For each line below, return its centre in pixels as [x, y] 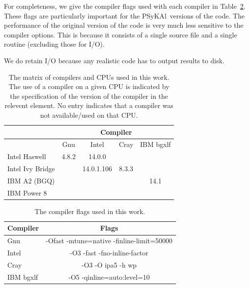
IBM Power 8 [27, 192]
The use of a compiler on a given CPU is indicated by [89, 86]
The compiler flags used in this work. [90, 211]
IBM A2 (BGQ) [31, 180]
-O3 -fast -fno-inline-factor [109, 253]
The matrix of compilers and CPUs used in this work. [89, 77]
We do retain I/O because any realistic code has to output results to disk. [114, 60]
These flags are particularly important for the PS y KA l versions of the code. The [124, 15]
